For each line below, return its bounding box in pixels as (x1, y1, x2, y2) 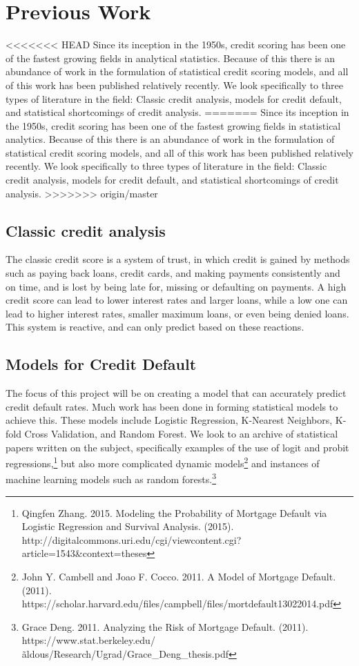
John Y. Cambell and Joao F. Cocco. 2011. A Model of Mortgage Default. (21, 569, 336, 584)
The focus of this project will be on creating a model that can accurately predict (6, 386, 347, 400)
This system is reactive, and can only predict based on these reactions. (6, 320, 304, 334)
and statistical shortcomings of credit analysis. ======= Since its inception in (6, 105, 349, 119)
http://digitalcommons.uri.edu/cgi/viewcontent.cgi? (21, 532, 242, 547)
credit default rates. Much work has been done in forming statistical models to (6, 399, 338, 413)
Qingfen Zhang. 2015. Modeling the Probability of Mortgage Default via (21, 505, 327, 520)
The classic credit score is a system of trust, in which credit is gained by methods (6, 252, 350, 266)
